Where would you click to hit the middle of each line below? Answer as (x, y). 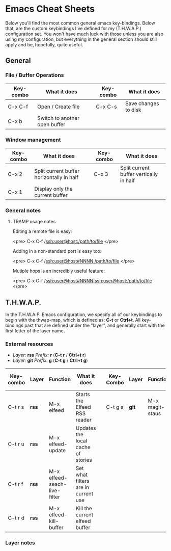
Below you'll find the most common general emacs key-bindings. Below (80, 23)
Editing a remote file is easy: (42, 231)
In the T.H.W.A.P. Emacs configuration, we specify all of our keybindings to (84, 314)
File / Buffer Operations (35, 75)
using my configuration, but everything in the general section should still (81, 39)
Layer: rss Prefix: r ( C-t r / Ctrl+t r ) (49, 355)
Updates (86, 428)
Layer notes (20, 543)
